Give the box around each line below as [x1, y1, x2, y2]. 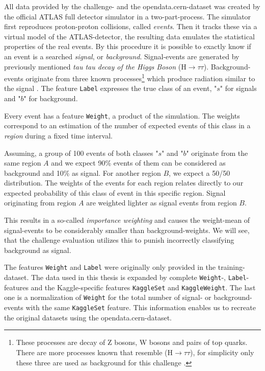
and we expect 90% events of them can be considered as [51, 157, 226, 168]
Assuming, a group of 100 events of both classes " [4, 147, 158, 158]
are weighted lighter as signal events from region [86, 197, 237, 208]
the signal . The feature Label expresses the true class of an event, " [4, 83, 217, 94]
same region [4, 157, 41, 168]
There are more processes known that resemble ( [16, 346, 168, 357]
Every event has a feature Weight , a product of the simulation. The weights [4, 110, 240, 121]
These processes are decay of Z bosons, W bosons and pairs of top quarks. [16, 337, 248, 347]
